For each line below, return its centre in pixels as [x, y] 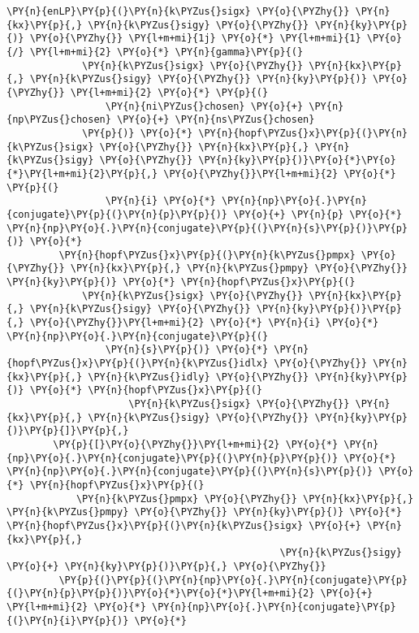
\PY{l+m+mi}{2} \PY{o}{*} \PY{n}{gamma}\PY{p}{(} [166, 52]
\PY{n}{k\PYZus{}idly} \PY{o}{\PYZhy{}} [199, 377]
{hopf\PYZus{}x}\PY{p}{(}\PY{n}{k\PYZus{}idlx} [138, 364]
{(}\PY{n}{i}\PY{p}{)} [68, 620]
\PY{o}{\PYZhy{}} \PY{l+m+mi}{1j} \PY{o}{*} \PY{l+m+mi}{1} [195, 39]
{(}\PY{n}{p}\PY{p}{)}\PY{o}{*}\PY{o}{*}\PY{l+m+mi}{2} [161, 594]
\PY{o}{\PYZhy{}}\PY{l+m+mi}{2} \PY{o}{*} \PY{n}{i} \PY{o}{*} [204, 323]
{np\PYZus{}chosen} [59, 120]
